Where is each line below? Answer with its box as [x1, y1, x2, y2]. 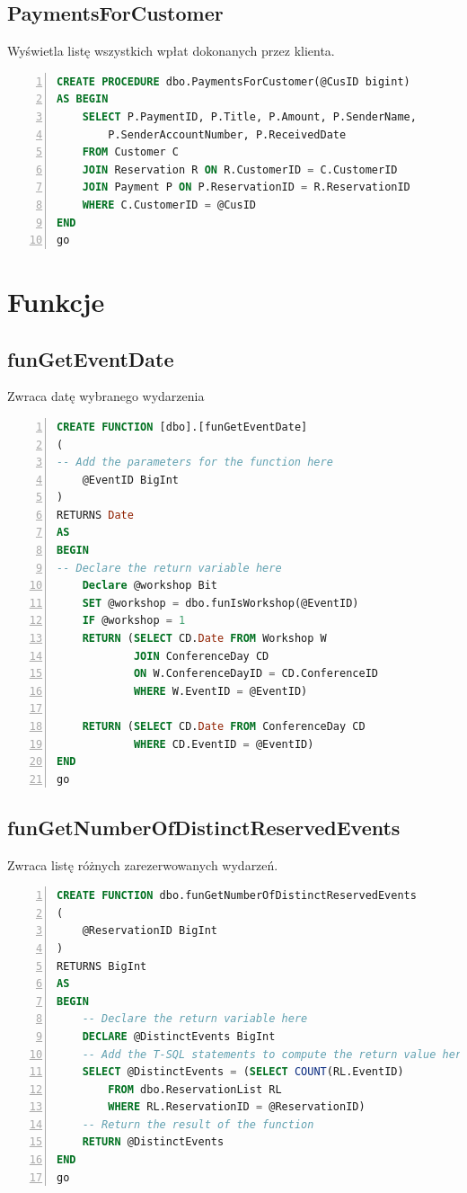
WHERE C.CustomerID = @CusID [82, 198, 256, 211]
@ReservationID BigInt [82, 924, 217, 938]
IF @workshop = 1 [82, 614, 186, 628]
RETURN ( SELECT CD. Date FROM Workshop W [82, 632, 327, 645]
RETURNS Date [57, 508, 134, 521]
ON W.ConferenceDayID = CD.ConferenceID [133, 667, 378, 681]
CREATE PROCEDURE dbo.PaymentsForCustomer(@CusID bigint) [57, 75, 410, 88]
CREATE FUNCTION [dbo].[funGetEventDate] [57, 420, 308, 433]
